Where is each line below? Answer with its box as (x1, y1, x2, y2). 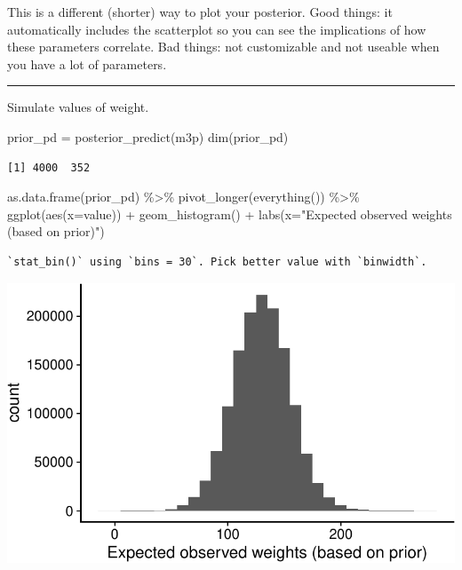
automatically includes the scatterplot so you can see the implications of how (7, 20, 426, 38)
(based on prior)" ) (7, 222, 105, 241)
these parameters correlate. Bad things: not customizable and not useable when (7, 37, 440, 56)
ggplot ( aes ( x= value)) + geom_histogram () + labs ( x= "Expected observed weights (7, 204, 452, 223)
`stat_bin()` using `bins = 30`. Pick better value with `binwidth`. (7, 255, 427, 268)
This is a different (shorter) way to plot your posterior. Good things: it (7, 3, 393, 20)
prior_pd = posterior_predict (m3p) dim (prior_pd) (7, 127, 289, 146)
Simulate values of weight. (7, 98, 149, 116)
